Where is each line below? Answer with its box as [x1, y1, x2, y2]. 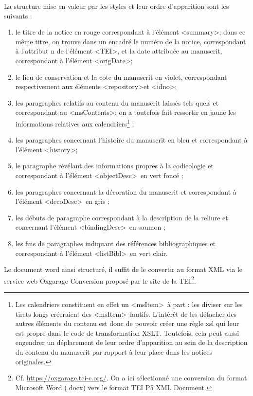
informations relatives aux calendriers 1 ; [15, 117, 134, 128]
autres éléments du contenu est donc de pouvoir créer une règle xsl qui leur [15, 318, 239, 328]
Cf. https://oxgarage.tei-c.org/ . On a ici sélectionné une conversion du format [15, 373, 247, 383]
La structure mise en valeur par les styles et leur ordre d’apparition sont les [4, 1, 229, 11]
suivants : [4, 10, 32, 20]
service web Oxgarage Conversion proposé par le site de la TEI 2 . [4, 274, 196, 286]
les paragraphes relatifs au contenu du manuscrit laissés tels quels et [15, 97, 219, 108]
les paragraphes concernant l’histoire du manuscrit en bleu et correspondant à [15, 135, 248, 145]
